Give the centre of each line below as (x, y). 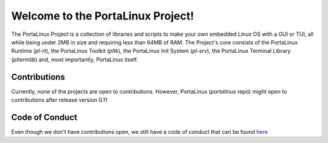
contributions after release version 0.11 (59, 100)
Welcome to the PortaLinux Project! (103, 16)
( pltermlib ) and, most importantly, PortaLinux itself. (75, 59)
